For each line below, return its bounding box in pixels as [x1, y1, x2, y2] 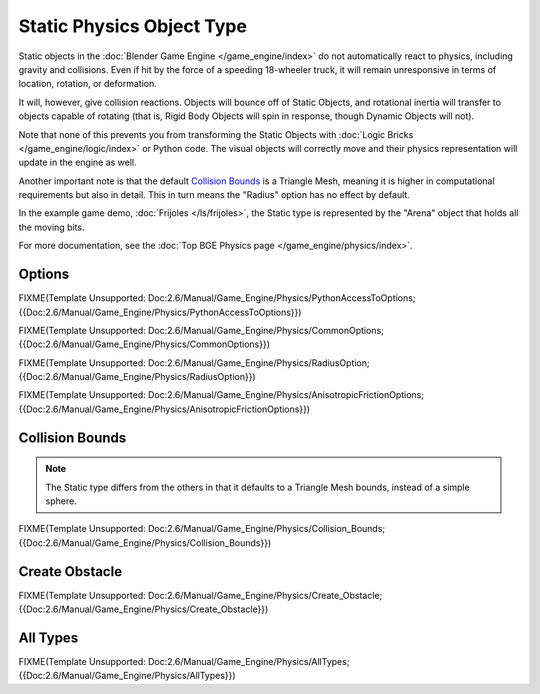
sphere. [45, 495, 77, 507]
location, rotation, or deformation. [18, 78, 157, 90]
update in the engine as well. [18, 156, 137, 169]
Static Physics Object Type [18, 15, 247, 37]
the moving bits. [18, 221, 85, 233]
